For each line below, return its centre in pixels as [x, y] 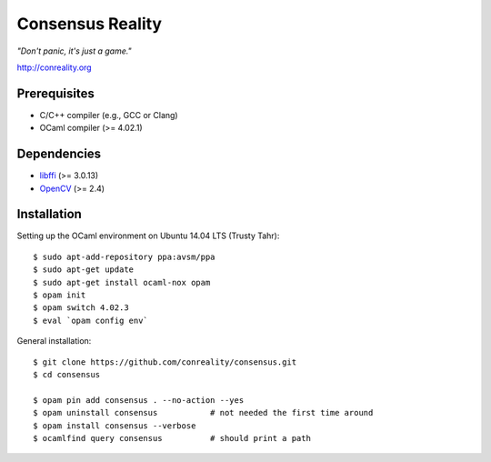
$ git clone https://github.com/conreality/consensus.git [165, 362]
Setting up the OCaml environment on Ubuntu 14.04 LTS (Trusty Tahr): [148, 236]
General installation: [54, 341]
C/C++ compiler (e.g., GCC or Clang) [109, 115]
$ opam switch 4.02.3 [81, 308]
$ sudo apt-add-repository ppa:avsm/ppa [124, 256]
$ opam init [60, 295]
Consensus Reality [90, 24]
